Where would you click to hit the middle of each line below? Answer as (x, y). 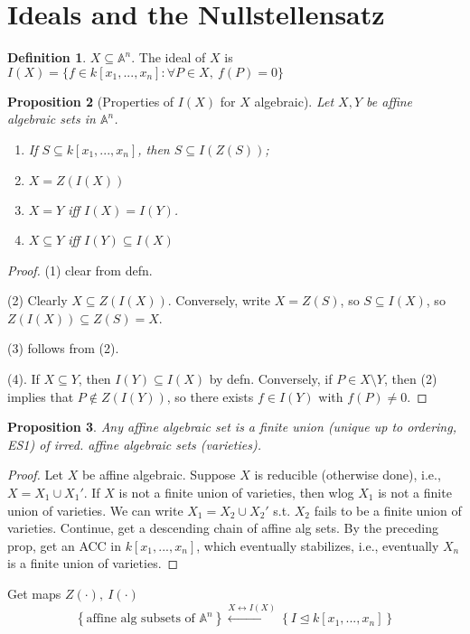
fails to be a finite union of (388, 510)
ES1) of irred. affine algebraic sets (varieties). (134, 444)
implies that (41, 396)
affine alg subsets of (141, 619)
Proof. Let (35, 475)
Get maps (34, 593)
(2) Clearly (38, 300)
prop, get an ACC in (65, 545)
